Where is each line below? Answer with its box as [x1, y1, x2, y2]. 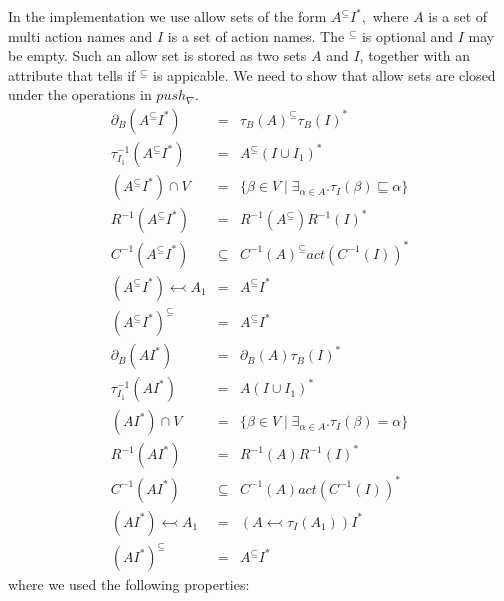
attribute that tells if [8, 64, 136, 85]
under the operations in [8, 84, 152, 105]
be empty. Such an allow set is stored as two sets [8, 45, 307, 66]
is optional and [361, 25, 454, 46]
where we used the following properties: [8, 574, 250, 595]
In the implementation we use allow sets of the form [8, 6, 327, 26]
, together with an [359, 45, 471, 66]
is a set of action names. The [167, 25, 345, 46]
